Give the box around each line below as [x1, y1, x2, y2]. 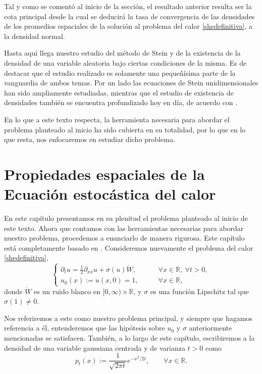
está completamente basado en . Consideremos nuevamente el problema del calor [4, 242, 253, 253]
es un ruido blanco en [34, 286, 100, 296]
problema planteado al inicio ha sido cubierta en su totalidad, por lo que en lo [4, 124, 246, 134]
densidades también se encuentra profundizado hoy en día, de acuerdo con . [4, 97, 237, 108]
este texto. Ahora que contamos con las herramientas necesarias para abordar [4, 222, 244, 233]
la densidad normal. [4, 30, 65, 41]
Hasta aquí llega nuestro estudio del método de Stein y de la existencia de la [4, 48, 241, 58]
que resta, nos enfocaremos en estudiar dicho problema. [4, 134, 175, 145]
